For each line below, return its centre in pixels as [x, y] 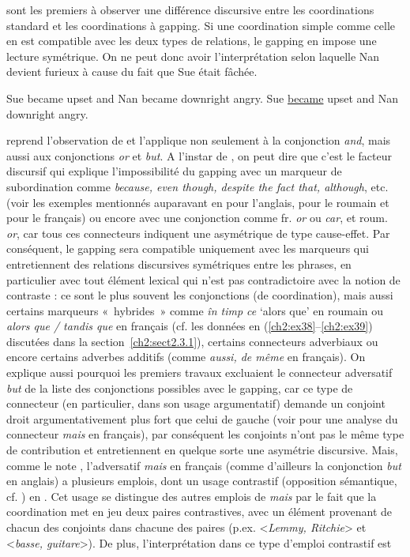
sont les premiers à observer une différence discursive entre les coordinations [190, 9]
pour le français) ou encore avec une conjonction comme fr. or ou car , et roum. [197, 218]
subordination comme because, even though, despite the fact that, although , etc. [197, 186]
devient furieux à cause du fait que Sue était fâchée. [132, 72]
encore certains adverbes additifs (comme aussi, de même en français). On [186, 357]
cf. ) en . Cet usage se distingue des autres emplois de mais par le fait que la [192, 496]
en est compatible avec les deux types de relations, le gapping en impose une [192, 41]
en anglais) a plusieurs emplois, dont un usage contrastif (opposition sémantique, [202, 481]
